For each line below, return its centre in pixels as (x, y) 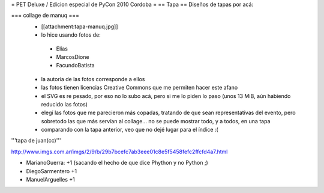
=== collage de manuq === (45, 16)
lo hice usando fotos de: (71, 35)
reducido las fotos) (64, 104)
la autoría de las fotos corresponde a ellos (93, 79)
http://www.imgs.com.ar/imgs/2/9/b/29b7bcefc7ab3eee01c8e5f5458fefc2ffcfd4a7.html (119, 152)
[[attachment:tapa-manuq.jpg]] (79, 26)
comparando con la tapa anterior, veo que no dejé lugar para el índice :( (130, 130)
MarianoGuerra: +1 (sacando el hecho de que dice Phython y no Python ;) (117, 163)
